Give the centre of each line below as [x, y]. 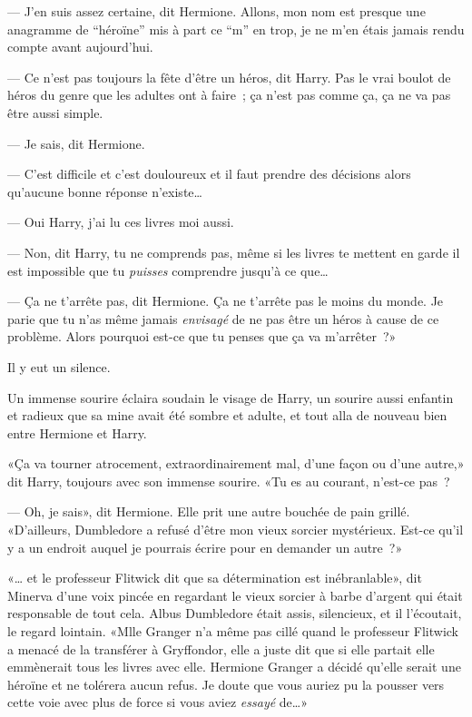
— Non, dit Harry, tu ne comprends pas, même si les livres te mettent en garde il [234, 252]
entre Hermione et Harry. [77, 432]
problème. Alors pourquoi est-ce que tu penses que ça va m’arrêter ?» [202, 336]
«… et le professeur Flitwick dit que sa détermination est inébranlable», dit [215, 578]
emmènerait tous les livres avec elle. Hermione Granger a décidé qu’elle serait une [234, 667]
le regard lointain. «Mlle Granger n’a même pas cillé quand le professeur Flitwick [233, 631]
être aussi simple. [55, 112]
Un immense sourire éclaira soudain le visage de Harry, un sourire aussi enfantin [231, 397]
